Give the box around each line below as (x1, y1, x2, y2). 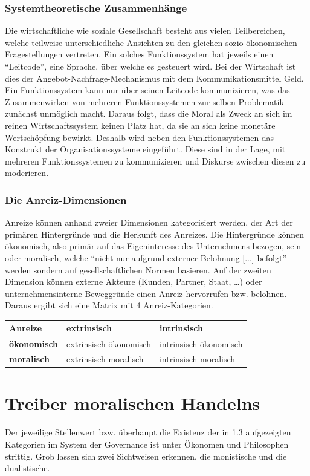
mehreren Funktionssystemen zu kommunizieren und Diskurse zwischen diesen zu (5, 154, 306, 167)
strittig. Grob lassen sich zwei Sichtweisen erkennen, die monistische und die (5, 449, 287, 462)
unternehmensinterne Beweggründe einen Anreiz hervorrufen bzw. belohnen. (5, 287, 287, 299)
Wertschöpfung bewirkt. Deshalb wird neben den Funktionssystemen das (5, 131, 274, 143)
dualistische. (5, 461, 50, 474)
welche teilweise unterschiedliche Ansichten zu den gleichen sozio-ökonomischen (5, 36, 297, 48)
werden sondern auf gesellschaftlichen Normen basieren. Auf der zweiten (5, 263, 271, 276)
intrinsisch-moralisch (159, 353, 236, 365)
